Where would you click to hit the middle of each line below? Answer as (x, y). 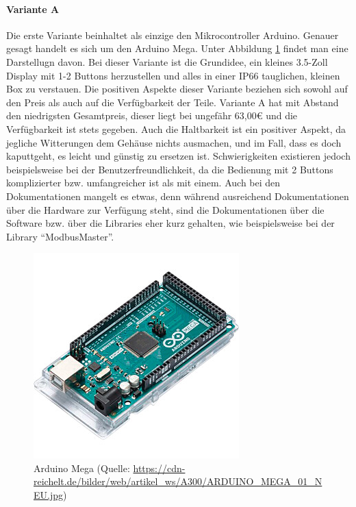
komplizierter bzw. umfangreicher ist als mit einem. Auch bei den (143, 183)
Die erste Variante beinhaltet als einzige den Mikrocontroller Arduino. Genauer (173, 35)
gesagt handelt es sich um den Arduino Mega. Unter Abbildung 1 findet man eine (177, 48)
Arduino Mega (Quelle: (82, 468)
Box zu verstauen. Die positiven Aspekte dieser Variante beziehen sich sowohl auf (177, 89)
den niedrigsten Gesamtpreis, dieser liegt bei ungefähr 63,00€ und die (152, 115)
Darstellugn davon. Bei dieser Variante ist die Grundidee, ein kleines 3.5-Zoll (167, 61)
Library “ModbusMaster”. (60, 236)
